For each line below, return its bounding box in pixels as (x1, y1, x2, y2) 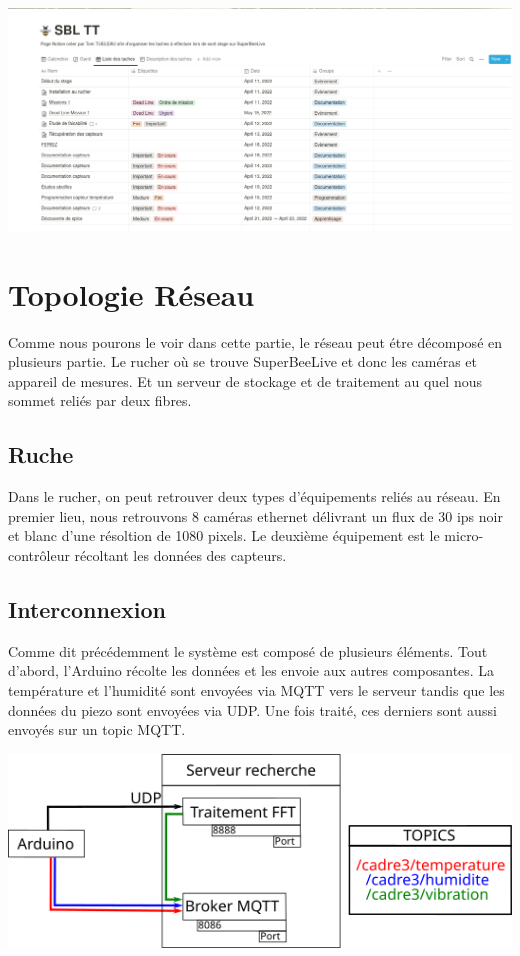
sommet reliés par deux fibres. (8, 390, 192, 411)
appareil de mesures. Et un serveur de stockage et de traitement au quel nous (8, 370, 483, 391)
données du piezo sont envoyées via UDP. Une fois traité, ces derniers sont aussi (8, 699, 497, 720)
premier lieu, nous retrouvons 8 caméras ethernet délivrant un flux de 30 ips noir (8, 505, 503, 526)
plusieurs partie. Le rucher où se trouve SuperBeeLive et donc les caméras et (8, 351, 478, 372)
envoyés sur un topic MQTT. (8, 719, 186, 740)
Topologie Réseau (8, 273, 255, 314)
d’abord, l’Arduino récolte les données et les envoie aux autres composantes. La (8, 660, 495, 681)
